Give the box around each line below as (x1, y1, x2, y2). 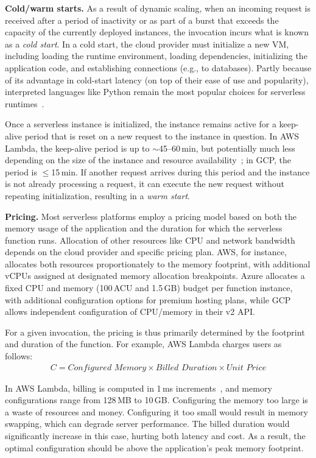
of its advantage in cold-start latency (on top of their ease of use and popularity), (5, 73, 309, 86)
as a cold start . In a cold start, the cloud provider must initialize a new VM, (5, 37, 289, 50)
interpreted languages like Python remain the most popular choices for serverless (5, 85, 306, 98)
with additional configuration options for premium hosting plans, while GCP (5, 293, 291, 306)
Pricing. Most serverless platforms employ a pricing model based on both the (5, 210, 297, 222)
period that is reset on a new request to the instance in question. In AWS (24, 129, 300, 142)
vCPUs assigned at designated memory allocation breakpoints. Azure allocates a (5, 269, 305, 282)
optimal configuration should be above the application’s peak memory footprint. (5, 441, 304, 454)
